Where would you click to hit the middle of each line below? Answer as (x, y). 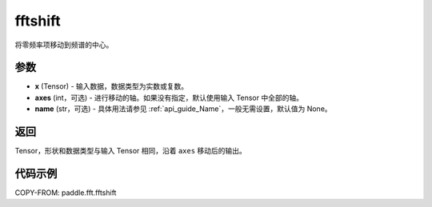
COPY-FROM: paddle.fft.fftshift (66, 193)
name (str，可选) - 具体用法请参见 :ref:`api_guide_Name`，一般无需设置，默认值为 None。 (183, 109)
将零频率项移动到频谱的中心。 (64, 45)
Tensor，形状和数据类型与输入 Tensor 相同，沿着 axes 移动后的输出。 (131, 151)
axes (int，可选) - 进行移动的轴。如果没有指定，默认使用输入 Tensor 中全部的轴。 (169, 98)
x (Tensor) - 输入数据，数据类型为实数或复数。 (112, 86)
